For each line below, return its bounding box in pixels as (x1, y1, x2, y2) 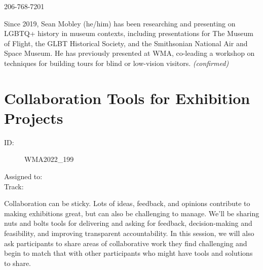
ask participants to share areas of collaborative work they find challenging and (4, 238, 247, 248)
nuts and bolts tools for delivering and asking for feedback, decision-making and (4, 218, 252, 228)
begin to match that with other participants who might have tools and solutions (4, 248, 253, 258)
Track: (4, 181, 24, 191)
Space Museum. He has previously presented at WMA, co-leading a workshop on (4, 48, 255, 58)
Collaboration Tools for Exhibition (4, 87, 250, 108)
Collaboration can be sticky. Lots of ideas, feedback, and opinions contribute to (4, 198, 250, 209)
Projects (4, 107, 63, 128)
